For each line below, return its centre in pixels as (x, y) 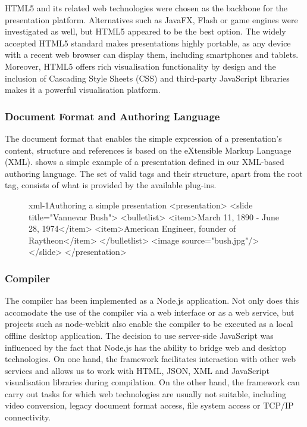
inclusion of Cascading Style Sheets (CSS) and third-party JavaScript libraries (147, 78)
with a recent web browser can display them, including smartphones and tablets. (152, 54)
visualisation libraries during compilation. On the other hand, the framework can (152, 382)
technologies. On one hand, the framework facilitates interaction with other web (151, 359)
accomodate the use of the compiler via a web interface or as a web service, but (150, 312)
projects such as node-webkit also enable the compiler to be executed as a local (149, 324)
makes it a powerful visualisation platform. (83, 90)
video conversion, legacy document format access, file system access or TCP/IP (149, 405)
